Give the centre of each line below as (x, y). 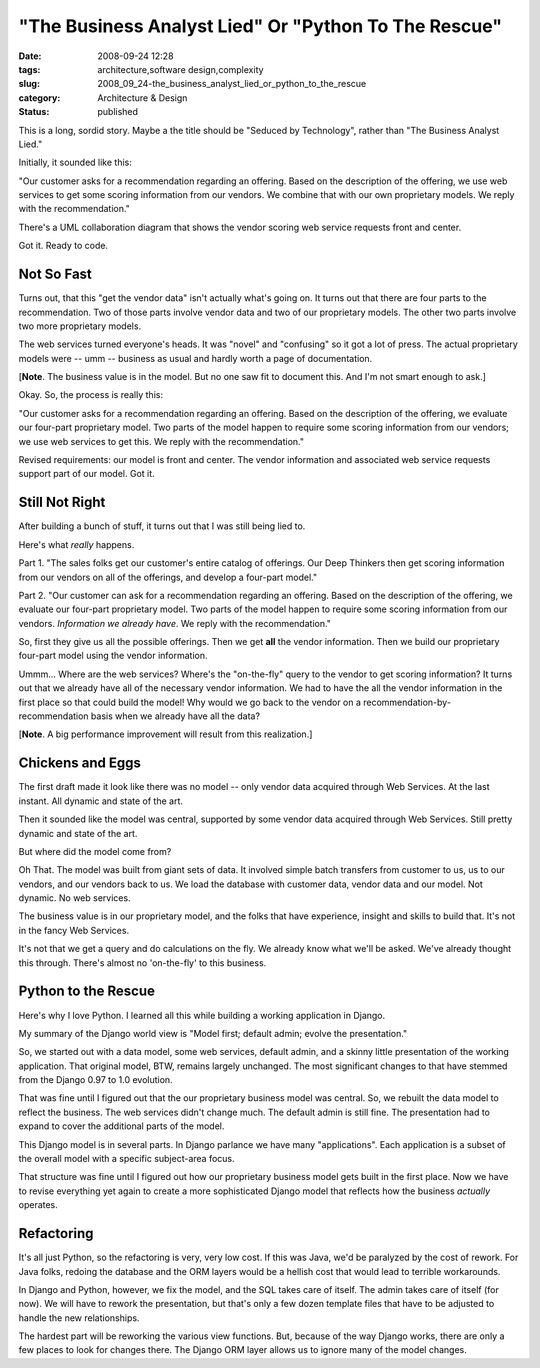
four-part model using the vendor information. (113, 656)
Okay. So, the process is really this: (91, 395)
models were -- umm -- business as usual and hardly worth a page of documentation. (195, 358)
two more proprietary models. (80, 326)
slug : (29, 84)
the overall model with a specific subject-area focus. (126, 1159)
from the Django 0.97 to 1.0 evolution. (96, 1080)
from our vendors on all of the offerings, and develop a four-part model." (168, 577)
